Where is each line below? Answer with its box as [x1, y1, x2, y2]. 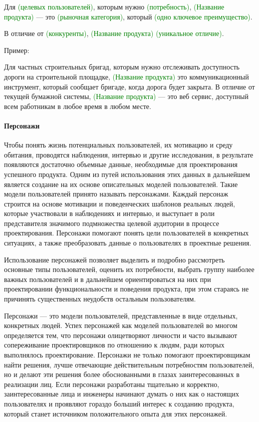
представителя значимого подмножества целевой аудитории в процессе [4, 217, 219, 228]
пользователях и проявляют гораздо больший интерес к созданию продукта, [4, 398, 235, 408]
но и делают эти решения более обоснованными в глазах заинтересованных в [4, 369, 240, 379]
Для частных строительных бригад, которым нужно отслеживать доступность [4, 61, 240, 72]
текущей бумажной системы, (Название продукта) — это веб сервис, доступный [4, 91, 249, 101]
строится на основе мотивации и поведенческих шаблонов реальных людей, [4, 198, 235, 208]
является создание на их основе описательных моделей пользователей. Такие [4, 178, 238, 189]
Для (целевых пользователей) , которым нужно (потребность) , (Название [4, 1, 225, 11]
